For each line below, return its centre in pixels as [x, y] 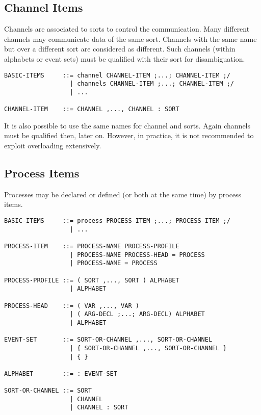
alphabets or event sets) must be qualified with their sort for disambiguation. [125, 58]
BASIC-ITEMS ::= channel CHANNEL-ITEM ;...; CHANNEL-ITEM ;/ [117, 75]
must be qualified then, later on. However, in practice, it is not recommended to [129, 135]
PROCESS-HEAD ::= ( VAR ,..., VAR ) [72, 306]
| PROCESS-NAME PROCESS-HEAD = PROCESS [137, 255]
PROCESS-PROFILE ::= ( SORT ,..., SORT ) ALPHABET [92, 280]
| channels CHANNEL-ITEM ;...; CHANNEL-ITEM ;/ [152, 84]
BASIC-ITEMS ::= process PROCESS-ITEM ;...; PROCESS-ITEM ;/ [117, 221]
